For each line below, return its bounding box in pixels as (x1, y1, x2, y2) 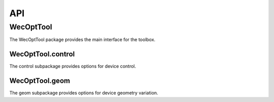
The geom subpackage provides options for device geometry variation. (9, 90, 158, 96)
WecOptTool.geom (9, 77, 71, 85)
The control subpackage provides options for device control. (9, 63, 136, 70)
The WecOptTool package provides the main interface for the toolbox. (9, 37, 156, 43)
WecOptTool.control (9, 50, 75, 58)
